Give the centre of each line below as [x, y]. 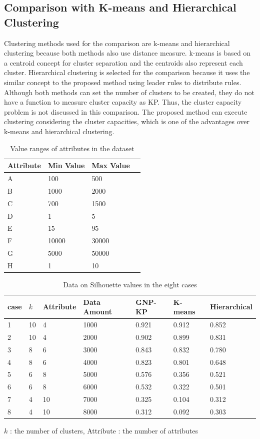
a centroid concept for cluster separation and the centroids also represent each [123, 62]
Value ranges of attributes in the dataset [72, 148]
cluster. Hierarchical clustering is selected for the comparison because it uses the [127, 72]
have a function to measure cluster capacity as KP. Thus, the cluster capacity [123, 102]
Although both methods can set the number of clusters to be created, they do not [129, 92]
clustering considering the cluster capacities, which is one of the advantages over [127, 121]
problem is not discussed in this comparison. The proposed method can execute [126, 111]
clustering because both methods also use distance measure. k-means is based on [127, 53]
